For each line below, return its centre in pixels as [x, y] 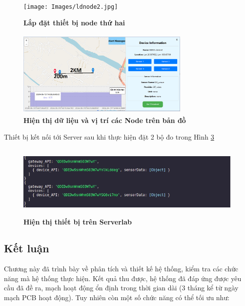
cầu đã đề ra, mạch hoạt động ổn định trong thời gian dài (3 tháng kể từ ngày [121, 288]
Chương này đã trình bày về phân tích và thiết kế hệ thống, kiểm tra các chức [121, 268]
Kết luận [27, 248]
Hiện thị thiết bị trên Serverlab [78, 222]
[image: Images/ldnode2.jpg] [71, 7]
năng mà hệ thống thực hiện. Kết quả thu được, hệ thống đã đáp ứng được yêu [123, 278]
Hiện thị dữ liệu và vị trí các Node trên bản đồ [105, 120]
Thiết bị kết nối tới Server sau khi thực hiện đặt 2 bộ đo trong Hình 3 [109, 136]
